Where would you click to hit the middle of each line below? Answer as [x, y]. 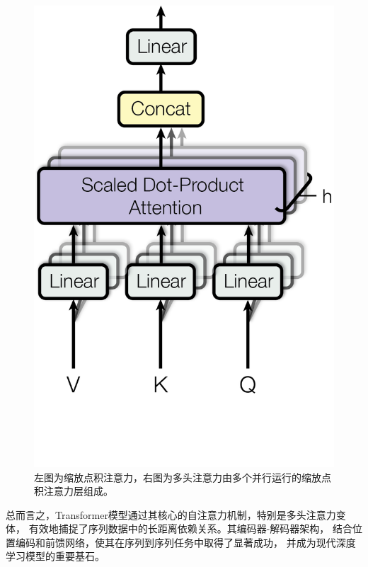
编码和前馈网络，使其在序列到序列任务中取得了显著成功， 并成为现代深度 [185, 542]
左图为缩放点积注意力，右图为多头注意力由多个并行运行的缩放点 [183, 477]
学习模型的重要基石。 [55, 556]
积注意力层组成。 [74, 491]
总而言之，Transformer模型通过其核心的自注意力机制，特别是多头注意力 [171, 514]
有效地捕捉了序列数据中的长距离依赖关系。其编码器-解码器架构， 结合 [190, 528]
